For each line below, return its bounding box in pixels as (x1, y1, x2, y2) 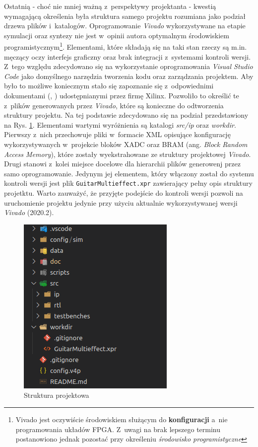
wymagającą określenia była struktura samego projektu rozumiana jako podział (4, 10, 246, 21)
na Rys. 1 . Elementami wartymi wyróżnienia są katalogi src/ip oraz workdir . (4, 119, 236, 130)
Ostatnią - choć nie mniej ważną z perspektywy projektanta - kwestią (4, 1, 216, 11)
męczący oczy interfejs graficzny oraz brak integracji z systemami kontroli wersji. (4, 51, 251, 62)
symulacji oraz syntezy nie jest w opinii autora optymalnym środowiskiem (4, 30, 229, 40)
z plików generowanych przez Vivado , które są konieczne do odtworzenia (4, 100, 224, 110)
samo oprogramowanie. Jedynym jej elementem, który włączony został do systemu (4, 168, 254, 178)
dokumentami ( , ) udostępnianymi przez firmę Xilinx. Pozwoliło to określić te (4, 90, 239, 100)
